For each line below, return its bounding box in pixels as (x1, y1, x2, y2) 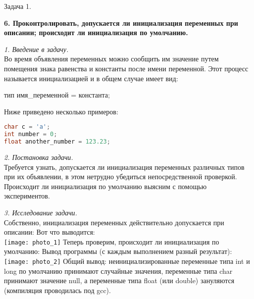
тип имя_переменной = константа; (4, 90, 110, 100)
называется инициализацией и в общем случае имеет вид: (4, 73, 178, 83)
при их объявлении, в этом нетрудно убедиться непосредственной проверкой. (4, 171, 237, 182)
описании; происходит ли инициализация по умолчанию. (4, 27, 188, 38)
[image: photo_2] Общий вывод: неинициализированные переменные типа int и (4, 255, 250, 266)
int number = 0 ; (4, 131, 57, 138)
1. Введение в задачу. (4, 44, 69, 54)
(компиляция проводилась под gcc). (4, 285, 111, 295)
